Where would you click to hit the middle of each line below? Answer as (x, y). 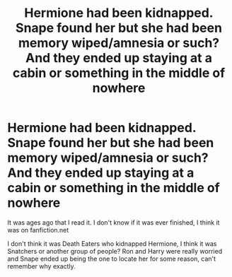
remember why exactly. (41, 266)
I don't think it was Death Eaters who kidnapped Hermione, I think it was (112, 243)
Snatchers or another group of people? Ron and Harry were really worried (115, 251)
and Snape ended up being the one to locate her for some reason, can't (112, 259)
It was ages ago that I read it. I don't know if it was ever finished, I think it (114, 222)
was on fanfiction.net (38, 230)
